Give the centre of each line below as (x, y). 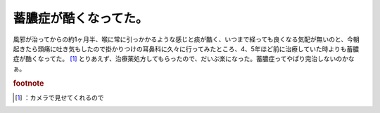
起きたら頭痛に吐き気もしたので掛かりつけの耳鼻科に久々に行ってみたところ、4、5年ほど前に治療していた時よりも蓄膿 (186, 48)
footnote (28, 83)
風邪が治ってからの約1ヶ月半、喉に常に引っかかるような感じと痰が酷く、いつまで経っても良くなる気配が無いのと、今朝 (186, 39)
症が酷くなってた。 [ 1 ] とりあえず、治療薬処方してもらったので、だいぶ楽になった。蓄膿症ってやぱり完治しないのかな (184, 59)
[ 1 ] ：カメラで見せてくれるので (59, 98)
